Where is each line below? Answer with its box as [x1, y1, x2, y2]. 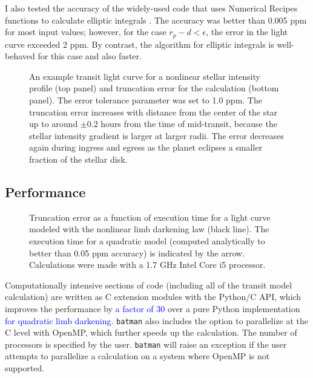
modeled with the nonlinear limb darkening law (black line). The [29, 223, 269, 235]
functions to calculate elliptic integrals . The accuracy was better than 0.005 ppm [5, 13, 307, 26]
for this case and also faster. [38, 50, 142, 62]
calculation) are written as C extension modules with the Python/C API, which [5, 290, 301, 303]
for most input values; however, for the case [5, 25, 166, 38]
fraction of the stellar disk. [29, 152, 128, 165]
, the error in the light [206, 25, 288, 38]
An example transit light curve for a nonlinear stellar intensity [29, 70, 260, 82]
